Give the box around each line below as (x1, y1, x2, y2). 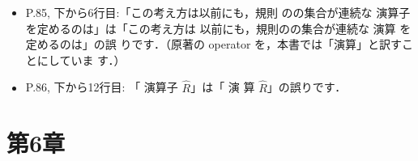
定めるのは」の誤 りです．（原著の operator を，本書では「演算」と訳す (25, 36, 403, 53)
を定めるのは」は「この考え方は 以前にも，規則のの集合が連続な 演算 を (25, 19, 412, 36)
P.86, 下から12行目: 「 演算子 (25, 78, 178, 95)
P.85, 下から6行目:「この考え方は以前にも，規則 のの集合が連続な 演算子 (25, 4, 411, 20)
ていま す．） (59, 51, 126, 68)
